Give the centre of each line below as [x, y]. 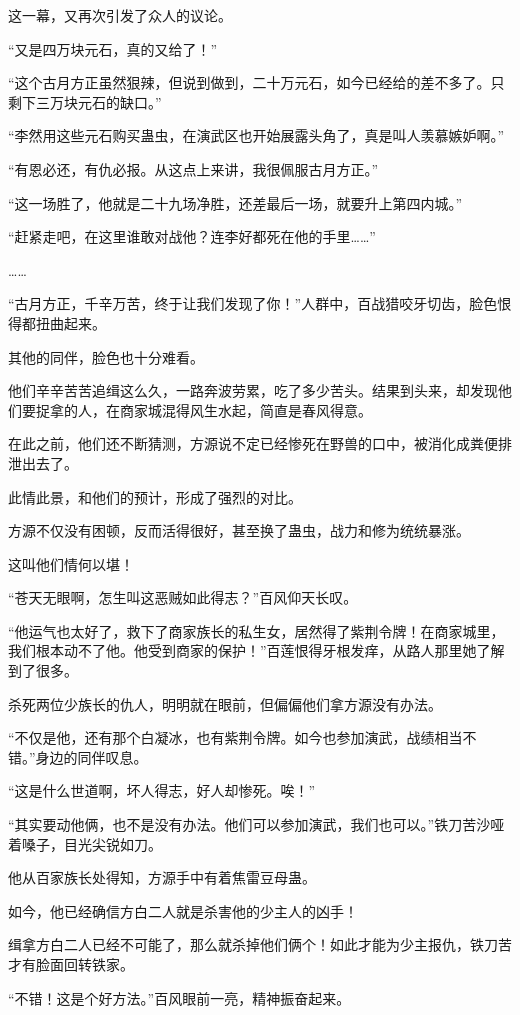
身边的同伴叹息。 [91, 756]
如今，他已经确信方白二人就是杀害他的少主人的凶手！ [183, 910]
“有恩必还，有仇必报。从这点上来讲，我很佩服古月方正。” [193, 168]
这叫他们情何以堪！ [71, 563]
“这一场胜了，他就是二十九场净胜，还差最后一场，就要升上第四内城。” [235, 202]
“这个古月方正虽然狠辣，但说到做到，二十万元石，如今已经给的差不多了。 [249, 82]
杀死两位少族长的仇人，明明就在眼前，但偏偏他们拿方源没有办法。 [225, 703]
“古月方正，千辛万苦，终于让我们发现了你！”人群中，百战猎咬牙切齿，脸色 [253, 303]
